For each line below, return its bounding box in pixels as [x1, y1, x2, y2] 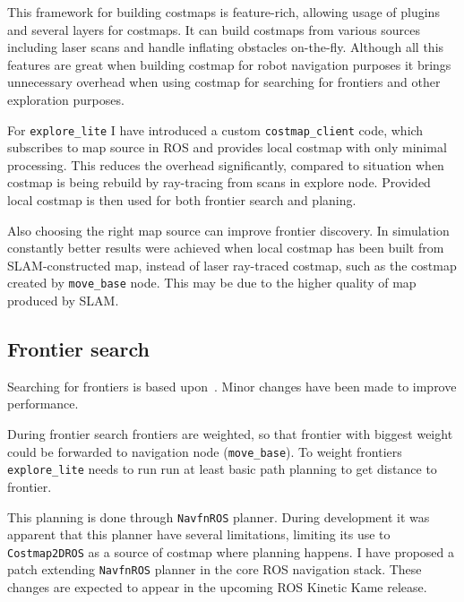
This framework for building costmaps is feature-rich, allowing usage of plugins [7, 3, 440, 21]
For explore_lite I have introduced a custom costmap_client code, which [7, 120, 424, 139]
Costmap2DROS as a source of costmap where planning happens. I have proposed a [7, 542, 455, 561]
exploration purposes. [7, 90, 125, 108]
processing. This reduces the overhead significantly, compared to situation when [7, 155, 444, 174]
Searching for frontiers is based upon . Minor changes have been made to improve [7, 376, 457, 395]
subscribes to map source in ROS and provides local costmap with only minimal [7, 138, 447, 157]
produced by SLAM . [7, 291, 119, 310]
